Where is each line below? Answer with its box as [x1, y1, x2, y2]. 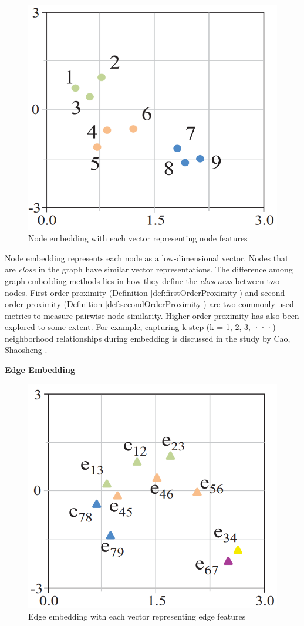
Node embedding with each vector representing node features [28, 232, 248, 244]
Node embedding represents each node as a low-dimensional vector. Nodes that [5, 251, 289, 264]
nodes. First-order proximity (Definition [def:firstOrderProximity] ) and [5, 286, 259, 298]
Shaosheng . [5, 344, 48, 356]
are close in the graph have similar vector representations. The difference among [5, 263, 293, 275]
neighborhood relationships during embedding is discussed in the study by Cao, [5, 332, 291, 344]
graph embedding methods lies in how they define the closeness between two [5, 274, 280, 287]
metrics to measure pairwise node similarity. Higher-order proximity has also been [5, 309, 299, 321]
